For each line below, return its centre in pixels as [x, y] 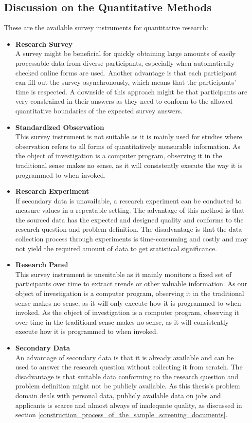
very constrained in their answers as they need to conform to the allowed [124, 101]
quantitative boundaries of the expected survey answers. [99, 110]
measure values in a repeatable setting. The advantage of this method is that [130, 210]
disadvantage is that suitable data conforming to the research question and [127, 376]
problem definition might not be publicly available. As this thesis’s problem [128, 386]
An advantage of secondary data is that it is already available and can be [125, 357]
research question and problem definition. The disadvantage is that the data [129, 229]
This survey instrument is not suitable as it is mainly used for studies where [129, 137]
